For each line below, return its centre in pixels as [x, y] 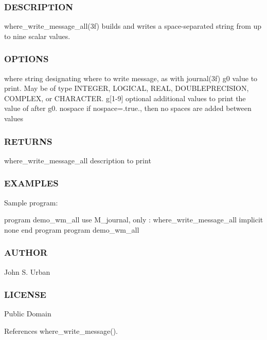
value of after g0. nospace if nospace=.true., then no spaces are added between [128, 108]
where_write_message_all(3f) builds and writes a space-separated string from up [133, 26]
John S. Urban [27, 271]
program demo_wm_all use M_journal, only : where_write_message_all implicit [134, 220]
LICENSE [25, 295]
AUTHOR [26, 252]
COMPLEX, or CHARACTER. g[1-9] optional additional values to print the [125, 98]
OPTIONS [26, 59]
